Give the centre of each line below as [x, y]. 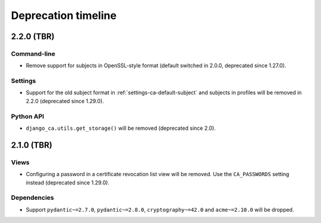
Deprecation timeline [64, 15]
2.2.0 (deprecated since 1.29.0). [65, 101]
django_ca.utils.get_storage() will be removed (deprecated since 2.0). [121, 128]
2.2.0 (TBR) [33, 36]
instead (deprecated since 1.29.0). [68, 182]
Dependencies [33, 197]
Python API [28, 116]
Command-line [33, 53]
